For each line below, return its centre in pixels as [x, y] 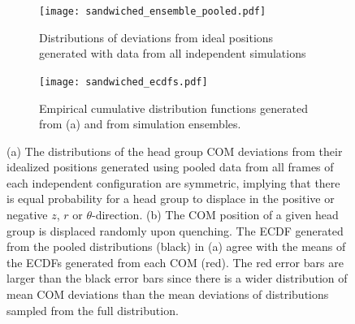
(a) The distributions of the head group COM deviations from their [175, 151]
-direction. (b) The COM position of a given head [215, 215]
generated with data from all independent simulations [173, 53]
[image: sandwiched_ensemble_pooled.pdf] [153, 11]
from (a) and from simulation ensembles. [140, 124]
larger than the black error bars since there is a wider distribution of [177, 278]
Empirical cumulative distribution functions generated [174, 108]
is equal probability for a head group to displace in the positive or [171, 199]
